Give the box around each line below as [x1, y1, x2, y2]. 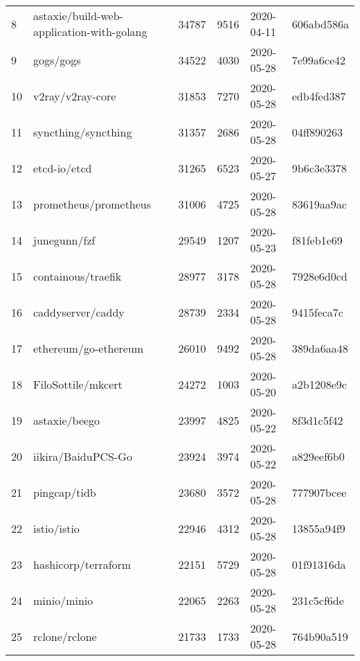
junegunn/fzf [33, 231, 96, 248]
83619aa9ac [291, 195, 347, 212]
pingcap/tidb [33, 484, 96, 500]
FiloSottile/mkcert [33, 376, 123, 392]
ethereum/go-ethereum [33, 340, 144, 356]
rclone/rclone [33, 628, 97, 644]
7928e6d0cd [291, 267, 348, 284]
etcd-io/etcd [33, 159, 92, 176]
